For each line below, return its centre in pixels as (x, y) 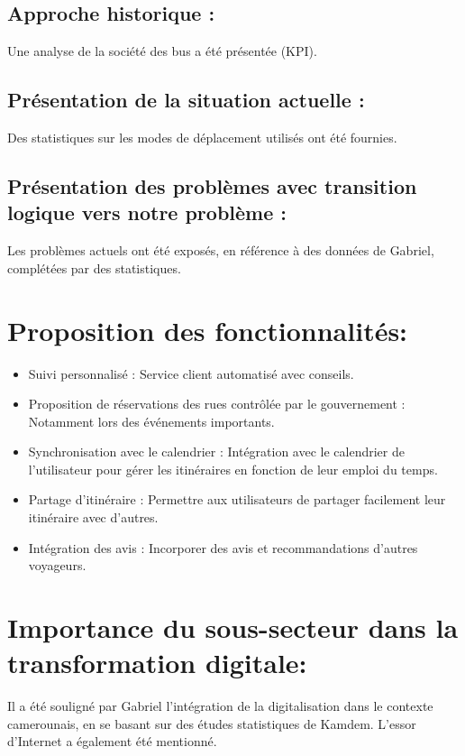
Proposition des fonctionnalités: (208, 330)
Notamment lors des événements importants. (151, 421)
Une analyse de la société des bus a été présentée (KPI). (162, 51)
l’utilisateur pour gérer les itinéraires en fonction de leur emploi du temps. (233, 469)
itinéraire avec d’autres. (93, 517)
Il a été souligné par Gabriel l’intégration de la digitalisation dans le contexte (220, 706)
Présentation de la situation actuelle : (186, 100)
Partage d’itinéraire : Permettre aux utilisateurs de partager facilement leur (237, 499)
